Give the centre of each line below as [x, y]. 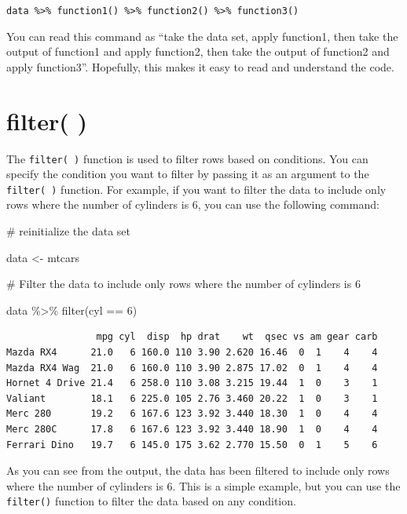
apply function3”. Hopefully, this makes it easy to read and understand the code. [200, 66]
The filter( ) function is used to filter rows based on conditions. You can [187, 158]
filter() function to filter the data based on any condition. [151, 501]
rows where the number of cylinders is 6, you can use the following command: [193, 204]
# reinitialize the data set [68, 231]
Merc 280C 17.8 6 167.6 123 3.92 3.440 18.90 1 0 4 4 [192, 429]
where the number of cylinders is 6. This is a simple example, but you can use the [203, 485]
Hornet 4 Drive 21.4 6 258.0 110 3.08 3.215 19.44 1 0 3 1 [192, 383]
